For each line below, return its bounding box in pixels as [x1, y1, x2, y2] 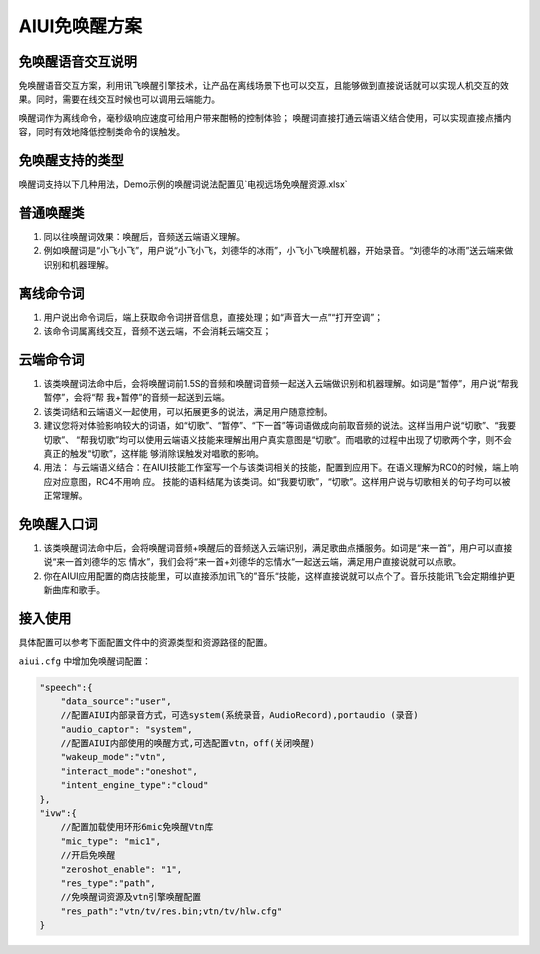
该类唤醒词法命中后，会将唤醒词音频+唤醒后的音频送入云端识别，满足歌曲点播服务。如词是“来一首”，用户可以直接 [43, 542, 513, 554]
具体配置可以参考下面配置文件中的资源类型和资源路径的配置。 [18, 636, 273, 649]
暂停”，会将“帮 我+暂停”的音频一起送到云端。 [43, 391, 230, 404]
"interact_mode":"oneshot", [60, 765, 199, 777]
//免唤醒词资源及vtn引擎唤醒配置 [60, 891, 202, 903]
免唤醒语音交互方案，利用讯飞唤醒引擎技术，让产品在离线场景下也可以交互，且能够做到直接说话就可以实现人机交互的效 [18, 80, 509, 92]
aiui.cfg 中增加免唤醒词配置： [18, 655, 152, 667]
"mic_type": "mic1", [60, 835, 162, 847]
